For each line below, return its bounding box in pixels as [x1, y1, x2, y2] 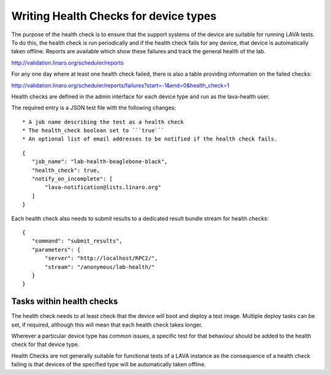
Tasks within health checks [11, 296, 118, 307]
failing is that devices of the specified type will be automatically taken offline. [11, 361, 207, 368]
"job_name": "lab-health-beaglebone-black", [31, 158, 168, 165]
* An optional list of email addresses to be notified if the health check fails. [22, 136, 278, 142]
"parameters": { [31, 246, 81, 253]
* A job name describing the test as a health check [22, 118, 184, 125]
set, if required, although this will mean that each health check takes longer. [11, 321, 203, 328]
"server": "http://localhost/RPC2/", [45, 255, 159, 262]
